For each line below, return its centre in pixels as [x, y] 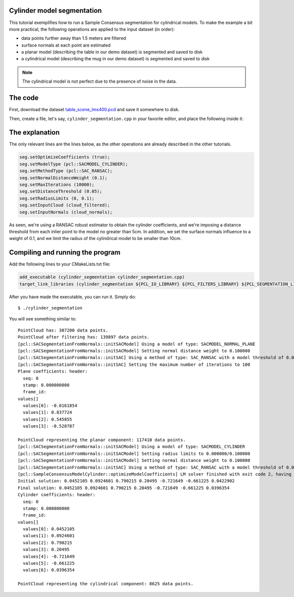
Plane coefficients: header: [53, 371]
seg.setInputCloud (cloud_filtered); [65, 205]
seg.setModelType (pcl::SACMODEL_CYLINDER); [74, 164]
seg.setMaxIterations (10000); [57, 184]
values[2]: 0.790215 [48, 543]
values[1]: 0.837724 [48, 412]
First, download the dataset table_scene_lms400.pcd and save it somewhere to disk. [94, 110]
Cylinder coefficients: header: [57, 495]
